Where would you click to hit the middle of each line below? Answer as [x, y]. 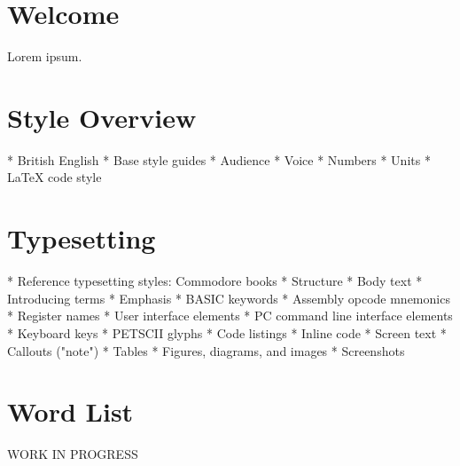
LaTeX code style [55, 177]
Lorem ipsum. [45, 56]
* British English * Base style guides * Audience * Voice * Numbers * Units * [219, 159]
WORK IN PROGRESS [73, 454]
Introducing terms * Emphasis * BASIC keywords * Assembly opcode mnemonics [229, 298]
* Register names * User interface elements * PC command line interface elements [230, 316]
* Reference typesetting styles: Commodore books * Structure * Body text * [215, 281]
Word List [70, 411]
